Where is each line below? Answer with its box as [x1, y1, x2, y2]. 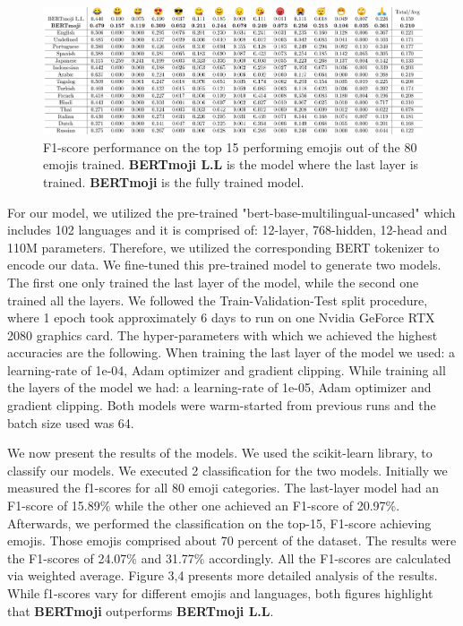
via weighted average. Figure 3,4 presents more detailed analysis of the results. [7, 566, 438, 585]
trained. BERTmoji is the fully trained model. [43, 172, 304, 191]
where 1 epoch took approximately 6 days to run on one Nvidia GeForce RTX [7, 308, 435, 327]
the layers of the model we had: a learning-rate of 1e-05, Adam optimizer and [7, 378, 432, 397]
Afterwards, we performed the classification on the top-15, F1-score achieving [7, 513, 432, 532]
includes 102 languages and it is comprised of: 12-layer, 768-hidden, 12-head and [7, 220, 448, 239]
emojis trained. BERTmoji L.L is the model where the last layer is [43, 155, 419, 174]
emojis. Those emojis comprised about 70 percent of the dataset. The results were [7, 531, 457, 550]
